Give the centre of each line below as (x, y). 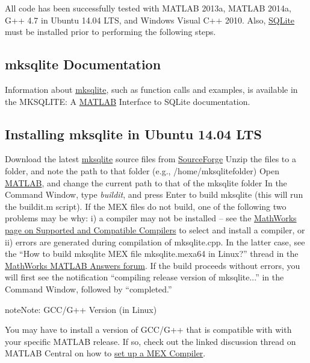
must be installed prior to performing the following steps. (110, 32)
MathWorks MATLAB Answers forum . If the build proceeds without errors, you (153, 265)
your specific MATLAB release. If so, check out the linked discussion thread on (150, 341)
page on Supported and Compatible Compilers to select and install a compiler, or (155, 229)
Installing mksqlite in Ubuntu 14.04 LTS (133, 134)
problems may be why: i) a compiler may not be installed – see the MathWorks (151, 218)
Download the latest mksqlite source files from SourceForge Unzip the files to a (150, 159)
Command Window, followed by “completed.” (88, 289)
